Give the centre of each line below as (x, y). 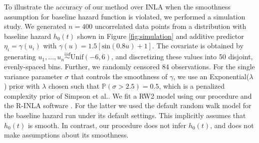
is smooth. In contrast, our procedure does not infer (107, 125)
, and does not (232, 125)
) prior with (22, 86)
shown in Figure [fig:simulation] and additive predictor (160, 36)
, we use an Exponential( (211, 76)
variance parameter (33, 76)
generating (20, 57)
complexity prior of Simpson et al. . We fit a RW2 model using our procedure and (128, 95)
